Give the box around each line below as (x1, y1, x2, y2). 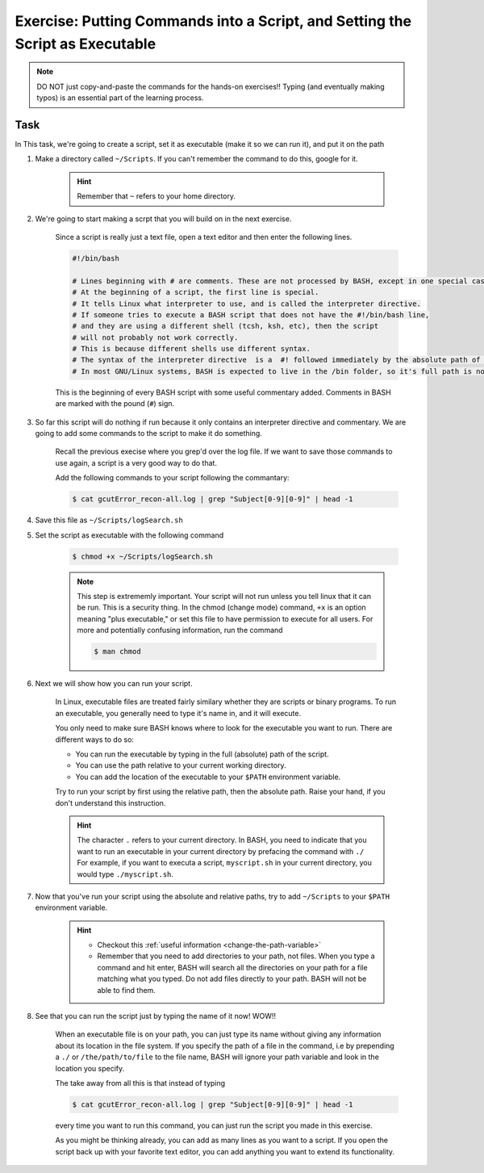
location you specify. (55, 1063, 125, 1073)
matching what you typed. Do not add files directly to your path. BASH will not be (97, 974, 367, 984)
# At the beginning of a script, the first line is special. (72, 287, 319, 297)
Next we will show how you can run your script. (35, 679, 193, 689)
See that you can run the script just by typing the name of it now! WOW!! (35, 1012, 277, 1021)
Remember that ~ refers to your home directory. (77, 191, 236, 201)
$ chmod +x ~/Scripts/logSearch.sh (72, 551, 213, 561)
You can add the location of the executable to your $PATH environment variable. (75, 772, 341, 781)
